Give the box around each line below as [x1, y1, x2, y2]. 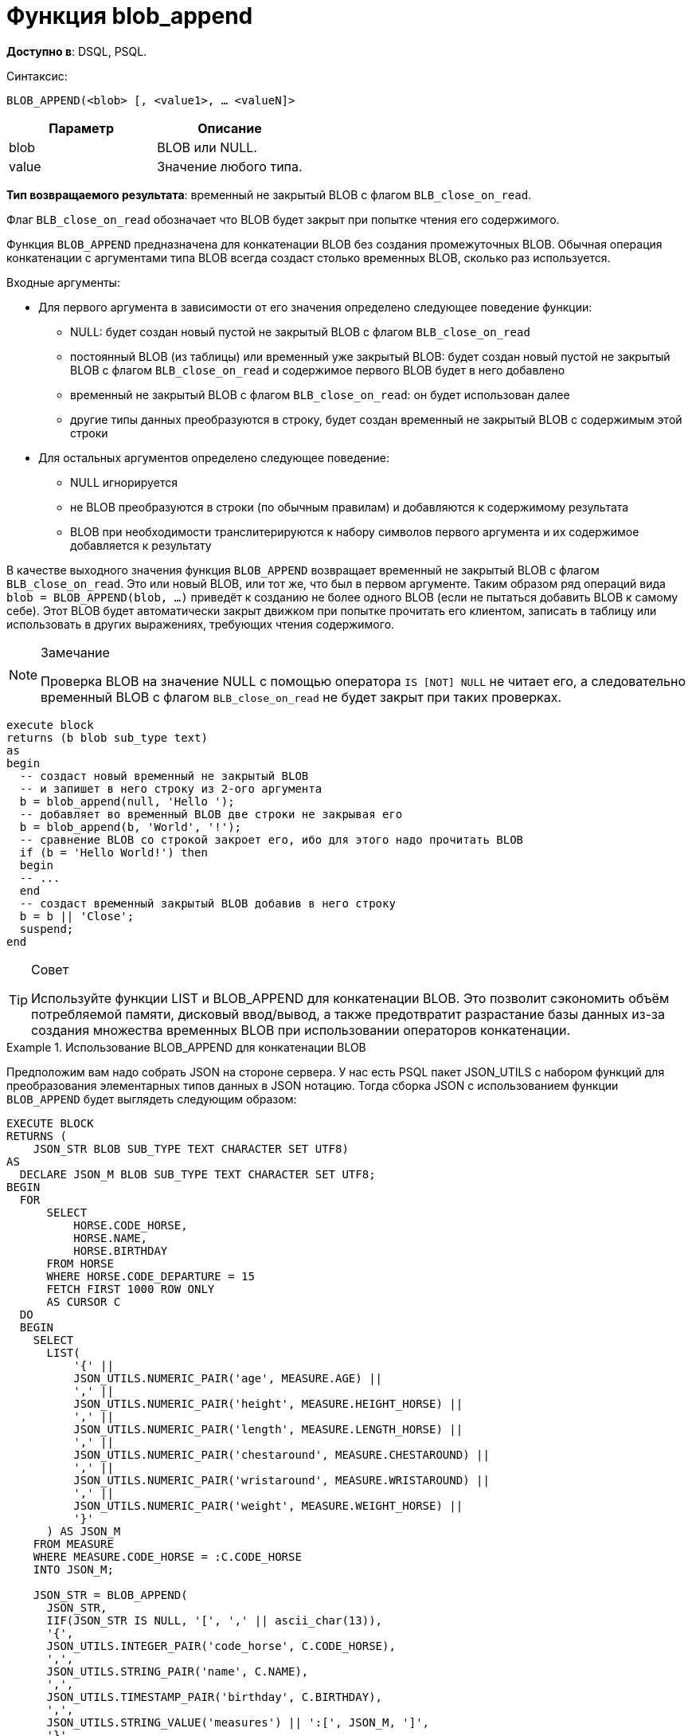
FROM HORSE [46, 1256, 114, 1270]
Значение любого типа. [157, 158, 303, 174]
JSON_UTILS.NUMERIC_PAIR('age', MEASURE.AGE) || [73, 1371, 383, 1385]
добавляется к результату [70, 538, 212, 552]
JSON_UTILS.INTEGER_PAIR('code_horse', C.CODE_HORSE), [46, 1639, 396, 1652]
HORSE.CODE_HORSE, [73, 1218, 188, 1232]
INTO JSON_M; [33, 1562, 114, 1576]
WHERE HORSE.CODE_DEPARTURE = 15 [46, 1269, 255, 1283]
